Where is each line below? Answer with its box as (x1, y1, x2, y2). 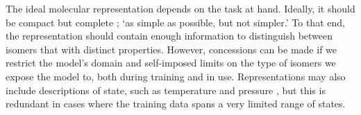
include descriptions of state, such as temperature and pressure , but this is (6, 82, 326, 97)
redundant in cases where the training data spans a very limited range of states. (6, 96, 346, 111)
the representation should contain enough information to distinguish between (6, 28, 333, 43)
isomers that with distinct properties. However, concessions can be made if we (6, 42, 337, 56)
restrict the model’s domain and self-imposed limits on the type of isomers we (6, 55, 336, 70)
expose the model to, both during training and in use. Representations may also (6, 69, 346, 83)
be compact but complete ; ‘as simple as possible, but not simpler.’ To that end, (6, 15, 345, 29)
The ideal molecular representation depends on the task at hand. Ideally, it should (6, 1, 355, 15)
